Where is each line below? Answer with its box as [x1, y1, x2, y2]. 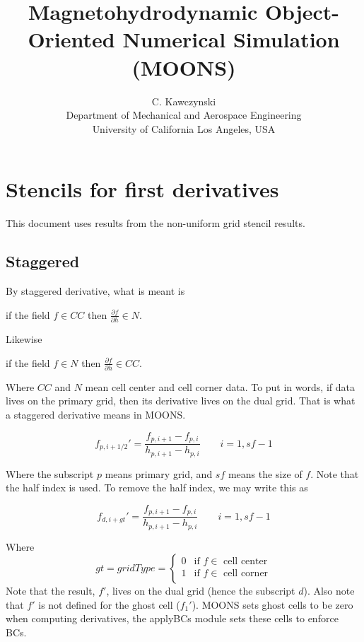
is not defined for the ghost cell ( [38, 597, 180, 612]
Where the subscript [6, 466, 94, 481]
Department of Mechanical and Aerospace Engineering [66, 107, 302, 122]
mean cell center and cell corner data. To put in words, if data [85, 379, 355, 394]
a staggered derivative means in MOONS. [6, 407, 186, 422]
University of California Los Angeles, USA [92, 121, 276, 136]
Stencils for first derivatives [6, 175, 279, 204]
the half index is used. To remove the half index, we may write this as [6, 480, 308, 495]
